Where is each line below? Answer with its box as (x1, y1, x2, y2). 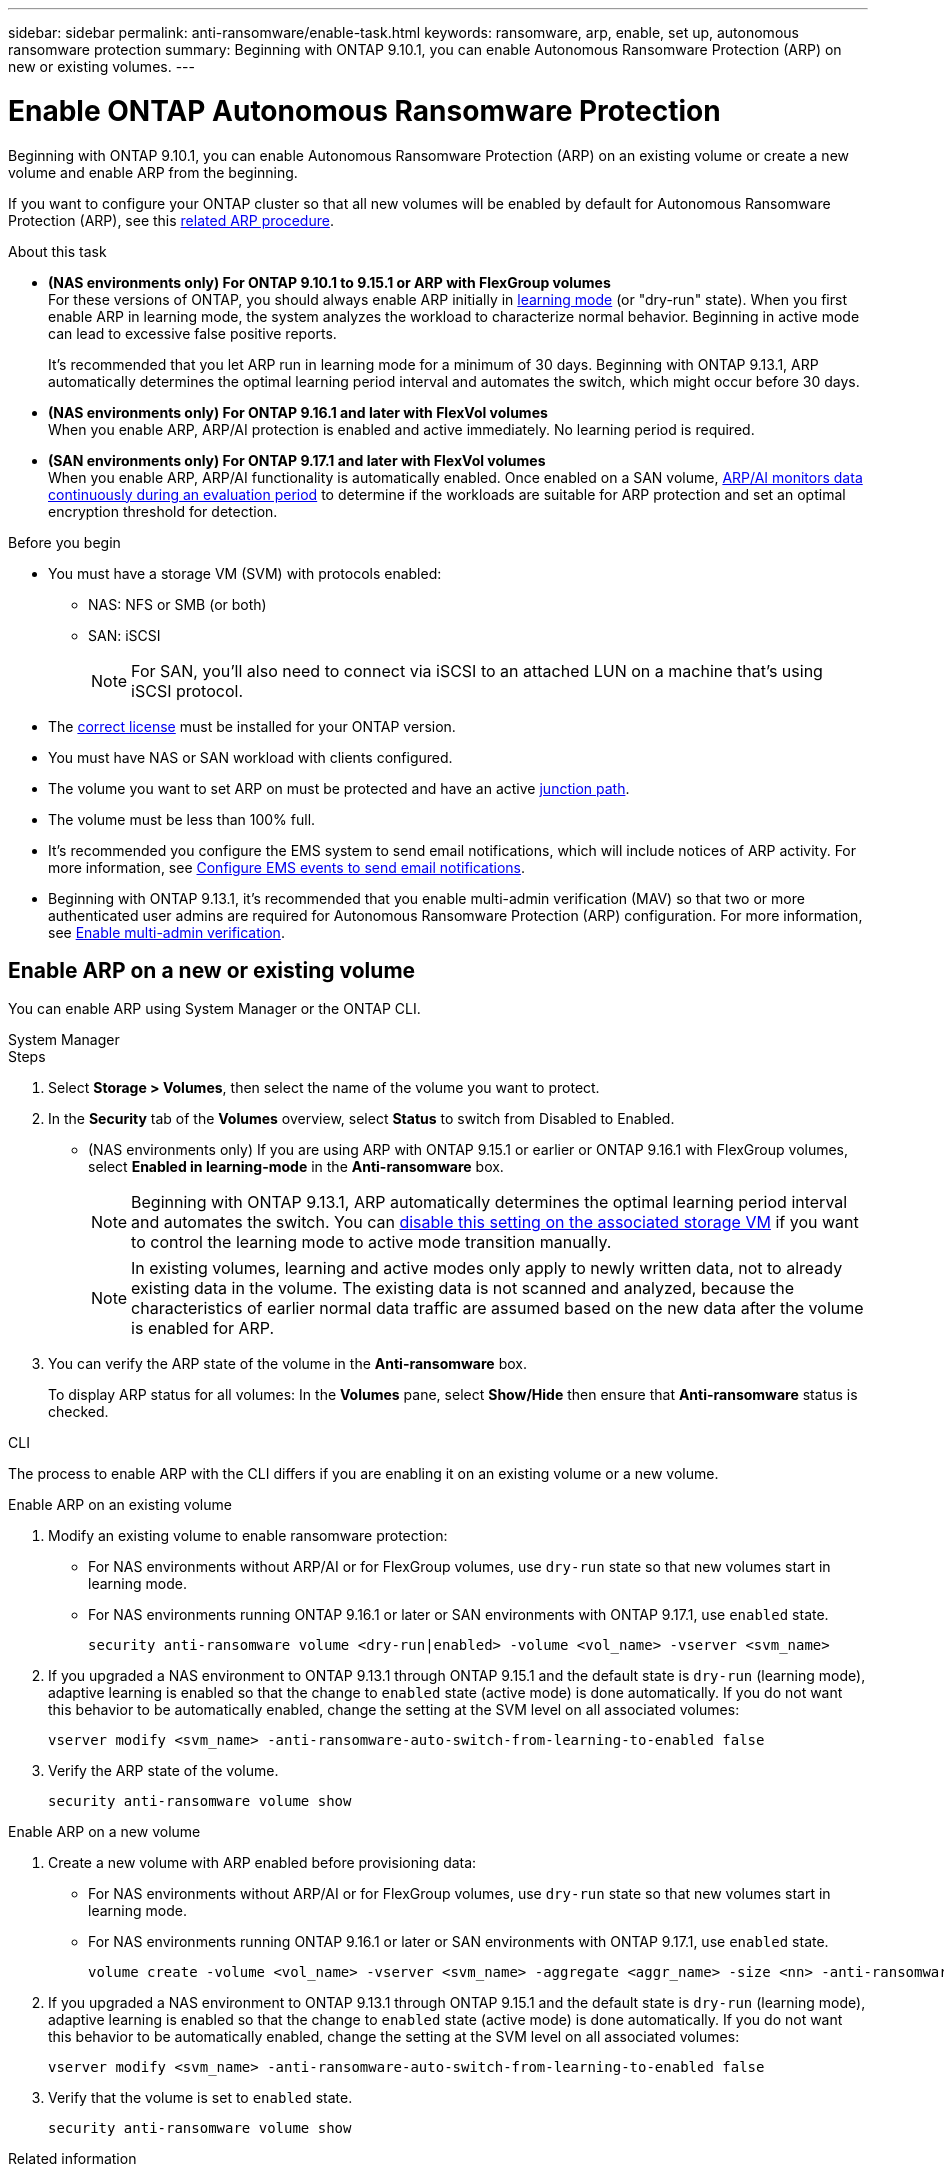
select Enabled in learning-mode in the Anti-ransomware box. (88, 1158, 504, 1176)
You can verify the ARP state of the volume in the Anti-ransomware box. (48, 1355, 527, 1373)
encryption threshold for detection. (48, 502, 278, 520)
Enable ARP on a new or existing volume (8, 957, 416, 983)
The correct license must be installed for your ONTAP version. (48, 717, 456, 735)
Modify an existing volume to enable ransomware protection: (48, 1527, 448, 1545)
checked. (48, 1403, 109, 1421)
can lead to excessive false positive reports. (48, 324, 337, 342)
